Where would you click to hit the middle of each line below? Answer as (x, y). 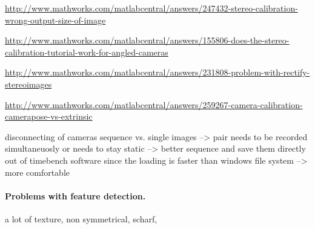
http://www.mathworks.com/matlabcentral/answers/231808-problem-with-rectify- (157, 72)
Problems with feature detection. (75, 195)
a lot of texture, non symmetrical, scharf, (81, 218)
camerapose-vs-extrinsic (49, 116)
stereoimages (28, 84)
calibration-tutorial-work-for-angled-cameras (87, 52)
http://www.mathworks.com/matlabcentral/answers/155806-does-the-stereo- (147, 40)
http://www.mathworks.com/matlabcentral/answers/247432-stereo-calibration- (151, 8)
